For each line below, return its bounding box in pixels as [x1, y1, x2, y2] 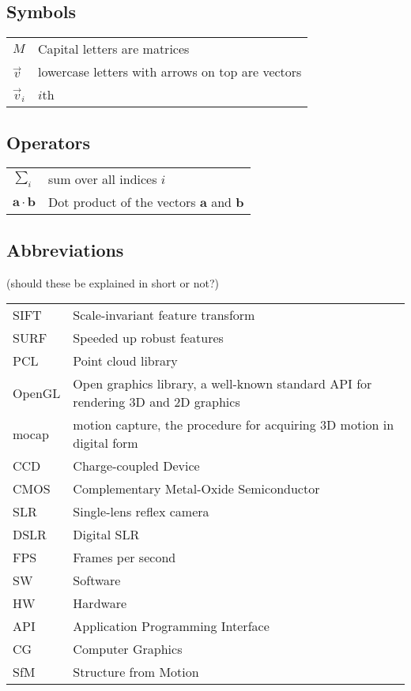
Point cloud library [73, 351, 178, 370]
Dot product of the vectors [47, 193, 196, 212]
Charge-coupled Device [73, 456, 200, 475]
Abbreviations [6, 237, 124, 261]
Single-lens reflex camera [73, 502, 209, 521]
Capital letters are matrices [37, 39, 190, 58]
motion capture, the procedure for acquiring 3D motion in [73, 415, 394, 434]
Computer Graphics [73, 640, 183, 659]
